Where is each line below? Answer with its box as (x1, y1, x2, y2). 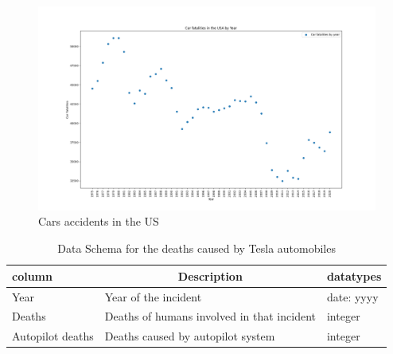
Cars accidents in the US (38, 213, 159, 230)
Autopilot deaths (12, 328, 94, 344)
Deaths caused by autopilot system (104, 328, 275, 344)
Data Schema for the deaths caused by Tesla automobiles (57, 240, 336, 257)
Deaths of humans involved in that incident (104, 308, 316, 324)
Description (177, 267, 243, 284)
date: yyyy (326, 288, 379, 305)
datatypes (326, 267, 382, 284)
